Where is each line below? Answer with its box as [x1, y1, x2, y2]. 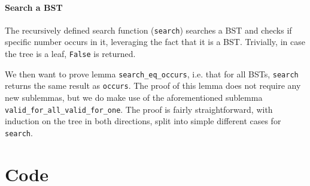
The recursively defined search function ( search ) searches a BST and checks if [5, 23, 292, 36]
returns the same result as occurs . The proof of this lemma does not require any [5, 79, 301, 92]
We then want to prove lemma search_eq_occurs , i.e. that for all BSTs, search [5, 67, 299, 80]
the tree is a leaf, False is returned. [5, 47, 136, 60]
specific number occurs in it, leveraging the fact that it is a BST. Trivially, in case [5, 35, 305, 48]
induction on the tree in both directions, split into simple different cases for [5, 115, 281, 127]
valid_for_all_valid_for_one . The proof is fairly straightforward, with [5, 103, 273, 115]
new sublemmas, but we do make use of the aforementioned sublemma [5, 91, 263, 104]
